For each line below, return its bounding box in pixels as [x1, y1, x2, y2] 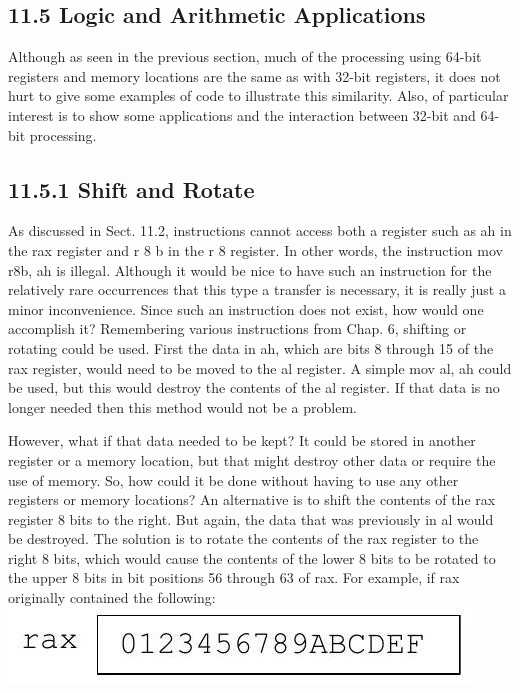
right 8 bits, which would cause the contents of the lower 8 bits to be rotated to [8, 547, 496, 568]
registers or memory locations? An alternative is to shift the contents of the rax [8, 489, 496, 510]
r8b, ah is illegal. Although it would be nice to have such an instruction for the [8, 259, 492, 280]
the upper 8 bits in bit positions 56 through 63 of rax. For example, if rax [8, 567, 460, 588]
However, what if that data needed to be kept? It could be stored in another [8, 430, 476, 451]
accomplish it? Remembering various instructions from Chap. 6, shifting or [8, 318, 467, 339]
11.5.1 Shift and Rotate [8, 173, 255, 204]
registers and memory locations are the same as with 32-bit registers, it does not [8, 65, 501, 86]
